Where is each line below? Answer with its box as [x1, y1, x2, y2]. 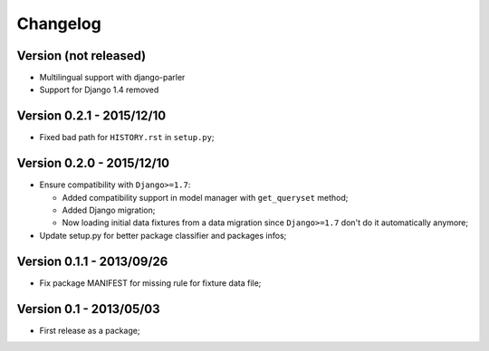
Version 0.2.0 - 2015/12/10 [16, 156, 170, 171]
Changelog [16, 14, 101, 33]
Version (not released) [16, 48, 147, 63]
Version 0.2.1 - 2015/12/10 [16, 109, 167, 124]
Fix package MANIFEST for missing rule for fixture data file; [39, 277, 262, 289]
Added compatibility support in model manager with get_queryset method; [62, 192, 349, 203]
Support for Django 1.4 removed [39, 84, 159, 95]
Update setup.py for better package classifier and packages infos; [39, 230, 287, 241]
